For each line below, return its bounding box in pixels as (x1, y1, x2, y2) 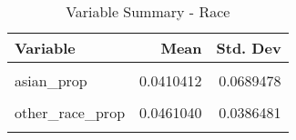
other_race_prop (15, 102, 126, 123)
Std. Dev (216, 37, 281, 58)
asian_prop (15, 70, 87, 91)
